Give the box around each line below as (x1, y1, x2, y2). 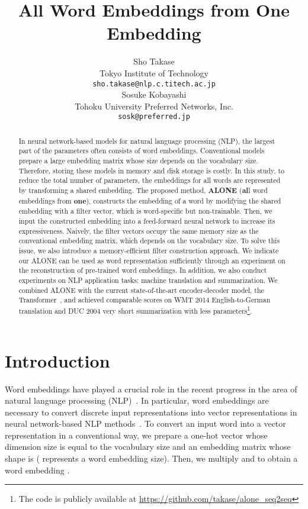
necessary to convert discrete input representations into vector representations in (5, 405, 297, 418)
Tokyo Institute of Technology (99, 66, 209, 79)
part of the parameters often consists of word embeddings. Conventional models (18, 146, 265, 156)
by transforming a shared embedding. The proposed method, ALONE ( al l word (18, 185, 268, 196)
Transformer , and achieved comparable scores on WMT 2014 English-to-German (18, 295, 271, 305)
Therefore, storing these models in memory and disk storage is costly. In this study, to (18, 165, 285, 175)
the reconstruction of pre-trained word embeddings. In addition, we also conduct (18, 265, 267, 275)
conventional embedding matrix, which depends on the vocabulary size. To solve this (18, 236, 280, 246)
